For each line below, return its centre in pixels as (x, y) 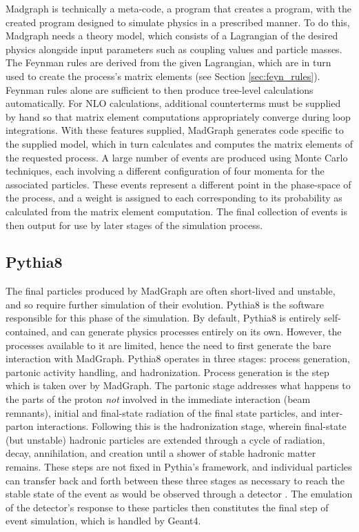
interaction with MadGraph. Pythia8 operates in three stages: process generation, (178, 358)
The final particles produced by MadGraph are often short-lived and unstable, (171, 291)
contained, (27, 332)
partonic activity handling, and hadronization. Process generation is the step (167, 372)
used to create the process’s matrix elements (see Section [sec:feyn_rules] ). (163, 76)
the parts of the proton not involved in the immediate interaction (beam (158, 399)
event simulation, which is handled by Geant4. (103, 521)
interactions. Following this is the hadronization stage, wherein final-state (192, 426)
